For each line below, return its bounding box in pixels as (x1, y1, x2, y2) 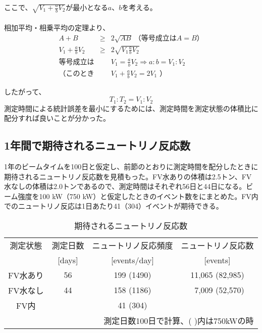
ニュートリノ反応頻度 (92, 239, 173, 251)
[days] (58, 254, 78, 266)
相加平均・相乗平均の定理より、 (4, 22, 110, 32)
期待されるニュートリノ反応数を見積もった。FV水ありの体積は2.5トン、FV (4, 171, 252, 181)
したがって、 (4, 86, 46, 97)
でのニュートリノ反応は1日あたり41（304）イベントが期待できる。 (4, 201, 223, 211)
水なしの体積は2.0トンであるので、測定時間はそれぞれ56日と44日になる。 (4, 181, 246, 192)
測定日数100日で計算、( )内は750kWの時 (103, 314, 254, 326)
